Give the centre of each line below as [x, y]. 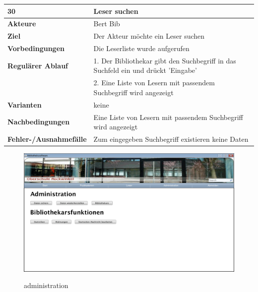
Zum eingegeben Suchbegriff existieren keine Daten [171, 139]
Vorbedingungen [36, 48]
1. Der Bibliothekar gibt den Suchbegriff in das [165, 60]
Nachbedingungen [39, 122]
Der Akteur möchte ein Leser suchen [149, 36]
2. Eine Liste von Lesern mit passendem [154, 83]
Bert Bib [107, 24]
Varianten [25, 104]
